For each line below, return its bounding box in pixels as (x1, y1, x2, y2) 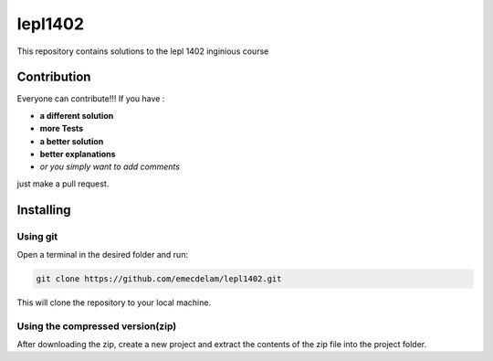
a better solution (39, 135, 104, 146)
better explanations (39, 149, 116, 160)
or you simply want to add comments (39, 161, 180, 173)
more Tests (39, 123, 84, 134)
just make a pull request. (16, 178, 110, 189)
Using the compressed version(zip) (16, 320, 177, 333)
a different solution (39, 110, 114, 121)
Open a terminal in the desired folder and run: (16, 249, 189, 260)
